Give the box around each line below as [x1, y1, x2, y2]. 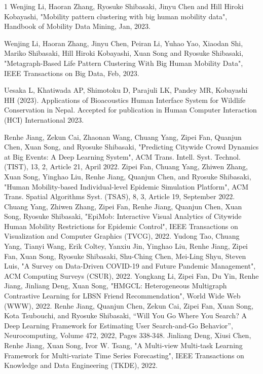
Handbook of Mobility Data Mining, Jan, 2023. [4, 21, 151, 31]
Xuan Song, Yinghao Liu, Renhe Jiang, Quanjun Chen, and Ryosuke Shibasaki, [4, 171, 251, 181]
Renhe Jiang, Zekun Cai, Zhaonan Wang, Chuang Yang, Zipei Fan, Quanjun [4, 131, 242, 142]
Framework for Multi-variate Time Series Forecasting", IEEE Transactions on [4, 350, 244, 360]
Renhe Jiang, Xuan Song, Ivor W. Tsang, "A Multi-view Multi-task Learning [4, 340, 243, 350]
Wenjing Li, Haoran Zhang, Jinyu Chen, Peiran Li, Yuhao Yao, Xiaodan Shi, [4, 38, 243, 48]
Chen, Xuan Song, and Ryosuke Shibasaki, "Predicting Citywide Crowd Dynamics [4, 141, 259, 152]
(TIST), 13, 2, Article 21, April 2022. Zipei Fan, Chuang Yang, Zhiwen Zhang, [4, 161, 248, 172]
